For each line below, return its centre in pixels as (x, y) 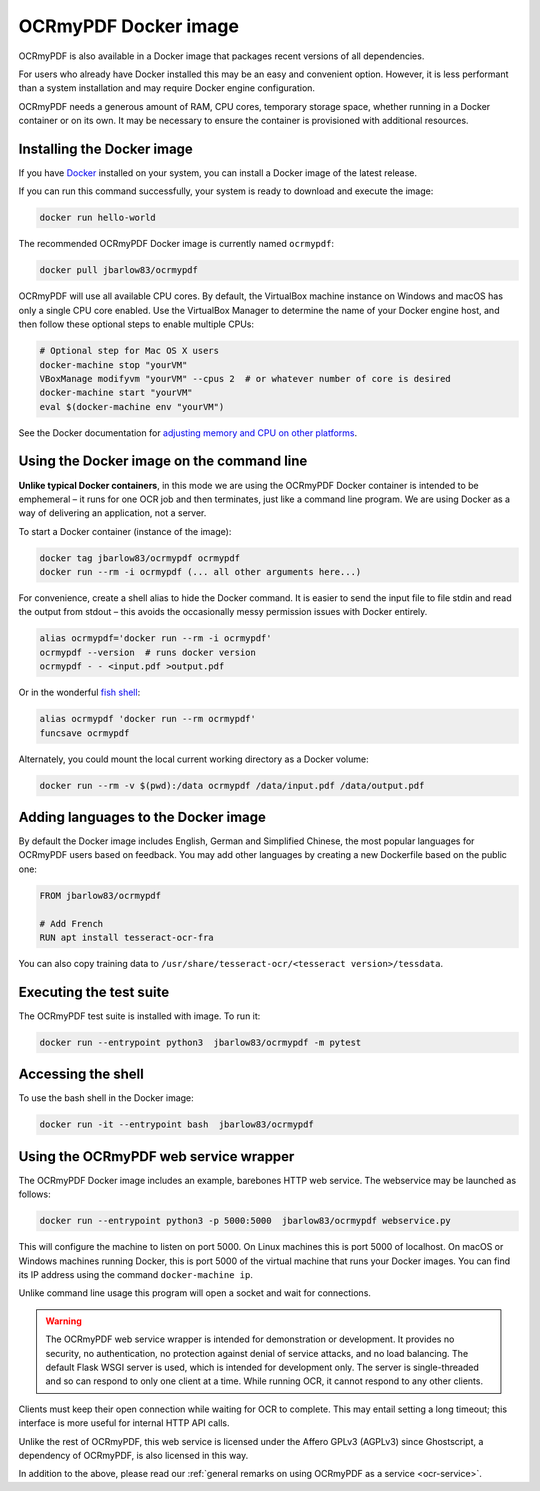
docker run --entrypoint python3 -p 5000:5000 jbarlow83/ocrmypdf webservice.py (245, 1221)
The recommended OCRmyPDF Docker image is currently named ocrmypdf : (176, 244)
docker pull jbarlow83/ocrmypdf (119, 270)
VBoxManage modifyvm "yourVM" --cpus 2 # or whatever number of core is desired (245, 378)
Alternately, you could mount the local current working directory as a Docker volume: (193, 759)
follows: (34, 1194)
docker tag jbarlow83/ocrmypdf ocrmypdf (139, 558)
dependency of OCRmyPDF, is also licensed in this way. (133, 1455)
